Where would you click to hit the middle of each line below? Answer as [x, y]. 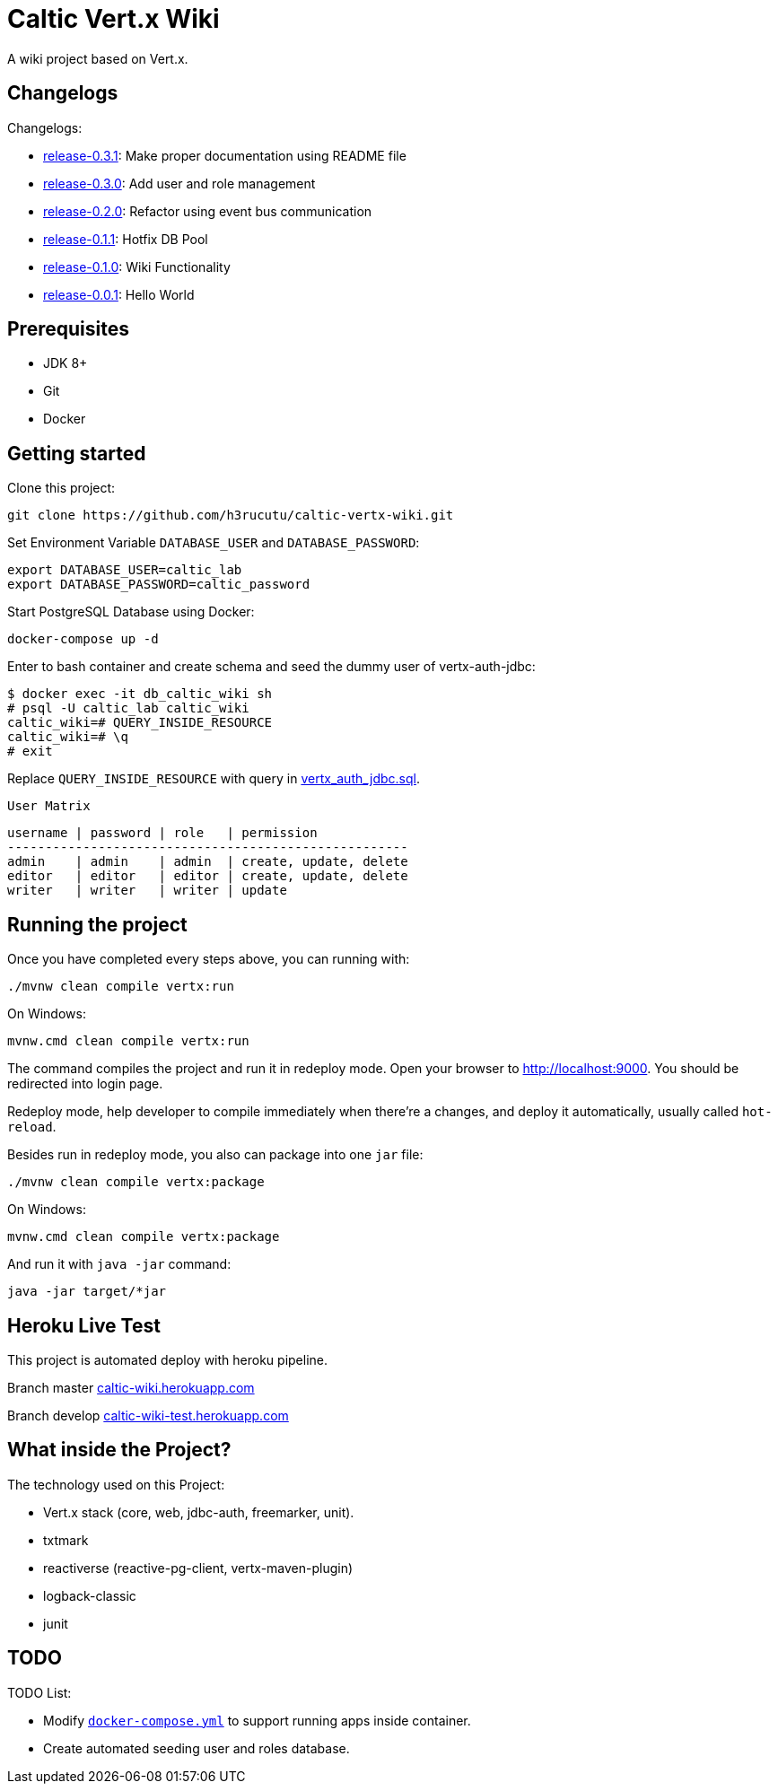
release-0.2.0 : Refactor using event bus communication [208, 211]
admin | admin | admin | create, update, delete [208, 862]
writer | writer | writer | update [147, 891]
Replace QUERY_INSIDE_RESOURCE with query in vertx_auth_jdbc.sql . [214, 779]
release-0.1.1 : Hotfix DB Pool [126, 239]
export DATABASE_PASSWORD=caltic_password [159, 585]
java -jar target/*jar [87, 1292]
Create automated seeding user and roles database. [197, 1748]
